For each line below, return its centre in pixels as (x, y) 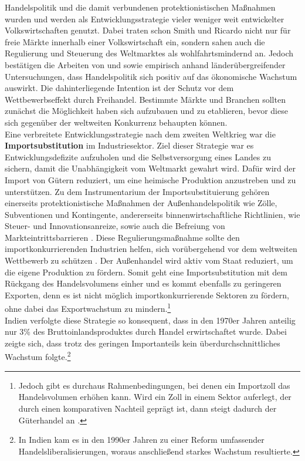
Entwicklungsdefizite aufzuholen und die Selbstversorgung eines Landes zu (138, 157)
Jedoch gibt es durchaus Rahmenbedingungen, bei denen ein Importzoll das (154, 385)
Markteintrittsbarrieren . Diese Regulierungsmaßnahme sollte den (122, 237)
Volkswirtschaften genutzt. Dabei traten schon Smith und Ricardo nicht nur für (148, 30)
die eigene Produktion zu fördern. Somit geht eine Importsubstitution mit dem (146, 272)
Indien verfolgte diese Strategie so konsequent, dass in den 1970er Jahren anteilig (150, 320)
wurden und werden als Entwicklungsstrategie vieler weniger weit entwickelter (145, 18)
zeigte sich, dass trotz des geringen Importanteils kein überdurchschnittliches (143, 343)
